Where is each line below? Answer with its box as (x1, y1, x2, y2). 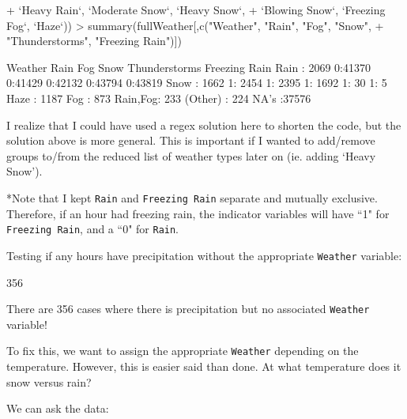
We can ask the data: (6, 400, 109, 417)
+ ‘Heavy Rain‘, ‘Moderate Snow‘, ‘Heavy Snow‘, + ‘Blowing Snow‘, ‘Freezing (6, 2, 386, 17)
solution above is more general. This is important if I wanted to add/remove (6, 132, 375, 149)
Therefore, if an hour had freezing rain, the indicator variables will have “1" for (6, 205, 390, 221)
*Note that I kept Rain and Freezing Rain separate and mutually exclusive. (6, 189, 378, 206)
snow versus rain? (6, 373, 92, 390)
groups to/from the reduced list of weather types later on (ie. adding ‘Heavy (6, 147, 376, 164)
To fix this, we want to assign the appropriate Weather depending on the (6, 342, 359, 359)
